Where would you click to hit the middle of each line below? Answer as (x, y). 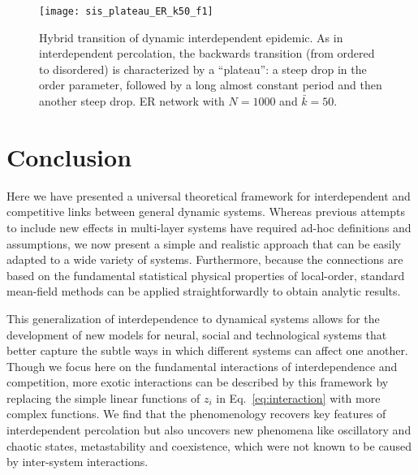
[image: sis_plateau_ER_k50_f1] (126, 11)
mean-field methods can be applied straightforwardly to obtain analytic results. (204, 291)
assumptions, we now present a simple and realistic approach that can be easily (204, 243)
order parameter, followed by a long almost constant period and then (211, 85)
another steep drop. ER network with (132, 101)
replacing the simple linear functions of (103, 397)
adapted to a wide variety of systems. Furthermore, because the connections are (205, 259)
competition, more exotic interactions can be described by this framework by (198, 382)
